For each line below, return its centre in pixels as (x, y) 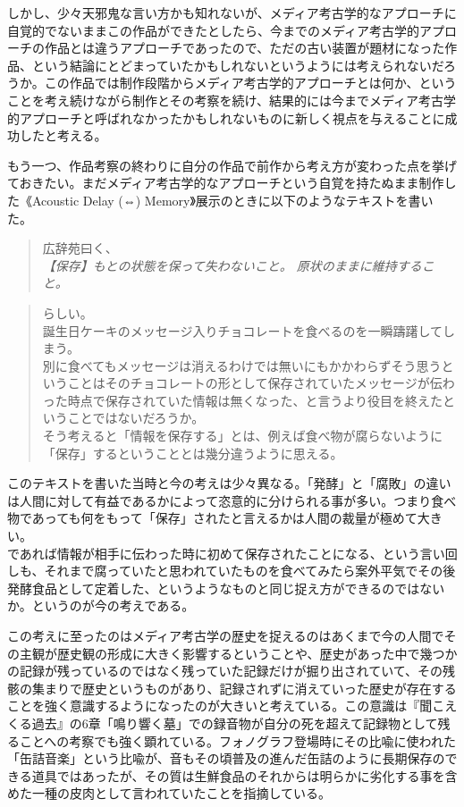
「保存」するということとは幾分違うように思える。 (193, 453)
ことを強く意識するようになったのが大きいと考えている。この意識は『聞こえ (232, 706)
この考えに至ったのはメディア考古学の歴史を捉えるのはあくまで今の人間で (226, 635)
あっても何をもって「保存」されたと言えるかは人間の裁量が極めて (224, 518)
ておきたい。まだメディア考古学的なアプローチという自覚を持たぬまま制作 (226, 183)
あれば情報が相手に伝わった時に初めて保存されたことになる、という (219, 553)
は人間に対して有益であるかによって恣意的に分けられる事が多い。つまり (219, 500)
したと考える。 (63, 135)
